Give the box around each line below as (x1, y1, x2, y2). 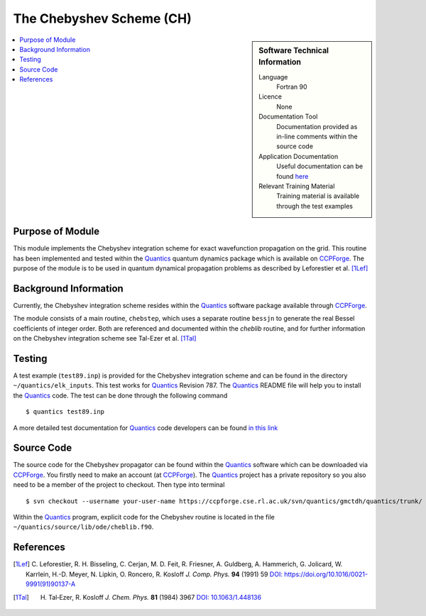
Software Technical (258, 45, 329, 55)
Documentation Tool (258, 112, 318, 121)
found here (276, 172, 309, 180)
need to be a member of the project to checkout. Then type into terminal (13, 480, 225, 489)
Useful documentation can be (276, 162, 364, 170)
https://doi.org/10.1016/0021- (284, 570, 368, 578)
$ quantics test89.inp (26, 408, 105, 416)
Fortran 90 (276, 82, 308, 92)
